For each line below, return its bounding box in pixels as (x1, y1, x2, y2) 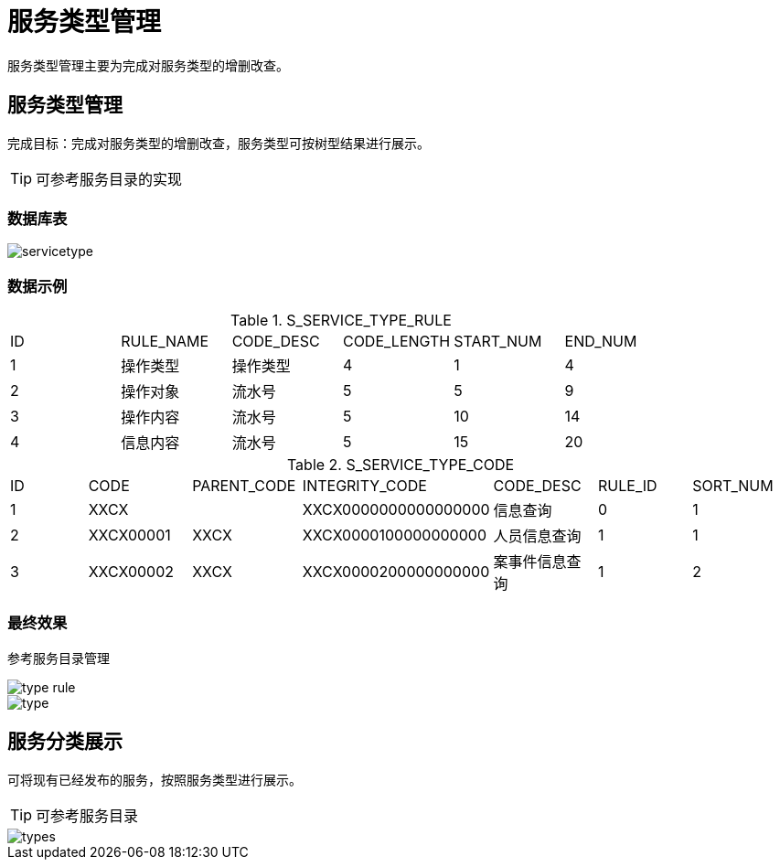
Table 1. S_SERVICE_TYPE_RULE (230, 311, 452, 330)
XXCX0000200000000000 (302, 562, 490, 582)
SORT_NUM (692, 476, 774, 496)
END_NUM (564, 332, 637, 351)
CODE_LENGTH (342, 332, 451, 351)
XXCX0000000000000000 (302, 500, 490, 519)
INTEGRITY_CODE (302, 476, 427, 496)
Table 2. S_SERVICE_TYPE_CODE (286, 455, 515, 475)
